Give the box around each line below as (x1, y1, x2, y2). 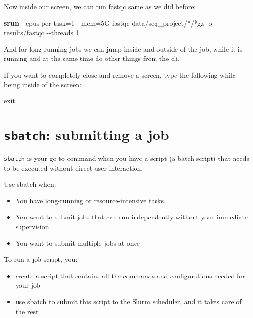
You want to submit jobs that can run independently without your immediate (15, 212, 248, 222)
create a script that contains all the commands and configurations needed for (15, 270, 245, 280)
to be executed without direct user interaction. (4, 162, 143, 173)
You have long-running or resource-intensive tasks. (15, 195, 166, 205)
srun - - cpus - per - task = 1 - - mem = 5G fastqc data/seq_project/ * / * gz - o (4, 18, 212, 28)
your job (15, 280, 40, 290)
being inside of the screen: (4, 79, 81, 89)
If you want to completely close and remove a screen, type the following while (4, 69, 236, 79)
